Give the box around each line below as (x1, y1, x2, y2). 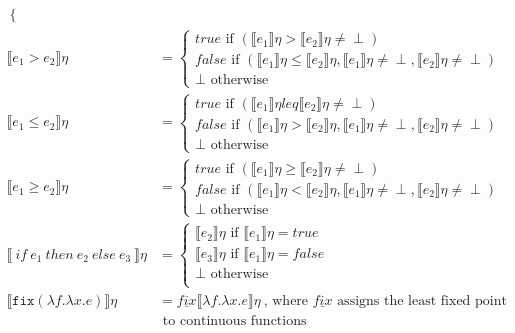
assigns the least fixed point (337, 293, 507, 308)
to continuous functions (162, 313, 307, 328)
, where (263, 293, 309, 308)
